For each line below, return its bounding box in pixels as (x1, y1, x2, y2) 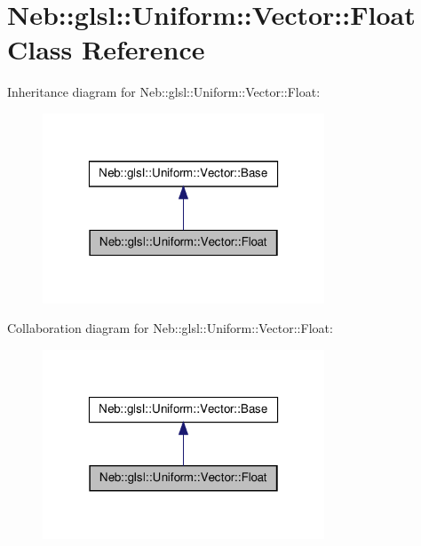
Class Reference (7, 31, 205, 67)
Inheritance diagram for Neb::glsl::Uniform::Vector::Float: (7, 83, 321, 101)
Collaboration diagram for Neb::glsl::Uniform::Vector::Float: (7, 319, 333, 337)
